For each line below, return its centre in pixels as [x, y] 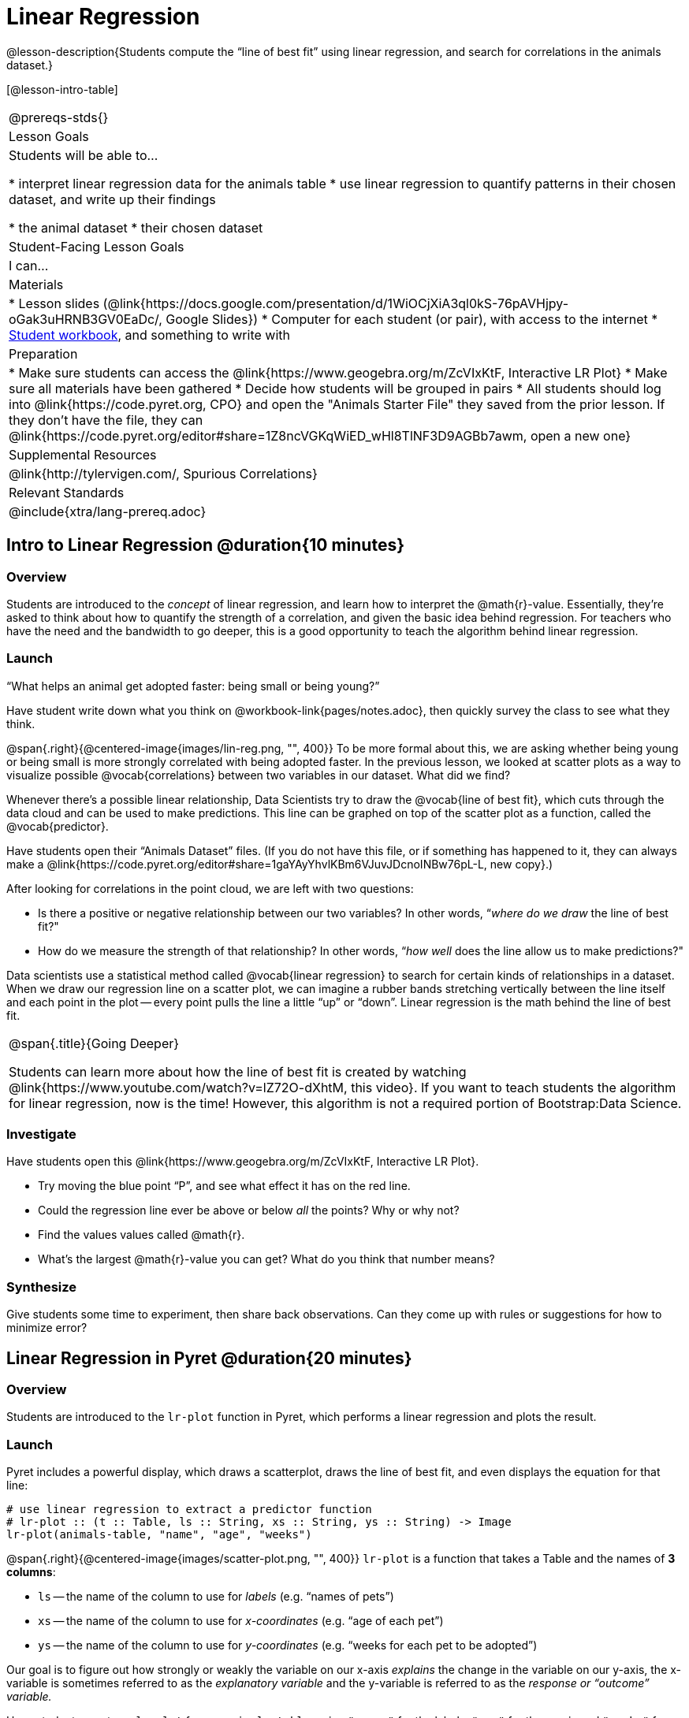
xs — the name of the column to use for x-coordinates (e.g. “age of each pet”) [241, 1621]
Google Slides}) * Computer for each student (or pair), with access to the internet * [412, 319]
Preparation [43, 353]
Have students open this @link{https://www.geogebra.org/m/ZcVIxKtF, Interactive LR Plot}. [243, 1162]
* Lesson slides [54, 303]
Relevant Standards [67, 492]
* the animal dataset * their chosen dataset [136, 227]
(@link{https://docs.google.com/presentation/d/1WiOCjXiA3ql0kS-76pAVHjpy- [336, 303]
